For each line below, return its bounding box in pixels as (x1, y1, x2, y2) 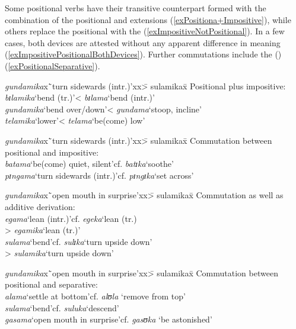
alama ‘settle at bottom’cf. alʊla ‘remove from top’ (5, 290, 186, 302)
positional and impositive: (5, 146, 99, 158)
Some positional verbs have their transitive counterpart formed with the (5, 2, 266, 14)
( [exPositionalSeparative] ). (5, 59, 100, 72)
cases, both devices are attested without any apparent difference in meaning (5, 36, 281, 49)
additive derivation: (5, 200, 75, 212)
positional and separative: (5, 278, 98, 291)
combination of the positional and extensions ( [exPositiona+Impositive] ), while (5, 13, 291, 25)
